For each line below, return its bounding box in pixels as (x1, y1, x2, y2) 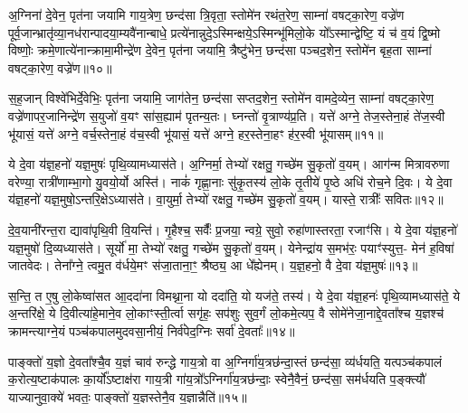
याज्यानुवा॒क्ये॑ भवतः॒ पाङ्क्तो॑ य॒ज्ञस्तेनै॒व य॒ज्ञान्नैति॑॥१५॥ (8, 387, 247, 406)
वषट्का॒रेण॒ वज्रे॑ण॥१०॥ (8, 58, 112, 77)
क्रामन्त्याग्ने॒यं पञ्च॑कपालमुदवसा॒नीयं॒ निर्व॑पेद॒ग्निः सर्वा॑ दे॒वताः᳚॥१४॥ (8, 321, 295, 340)
